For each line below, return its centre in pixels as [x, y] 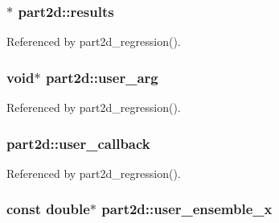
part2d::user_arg [102, 77]
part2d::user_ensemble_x [187, 209]
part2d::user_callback [78, 143]
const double [48, 209]
